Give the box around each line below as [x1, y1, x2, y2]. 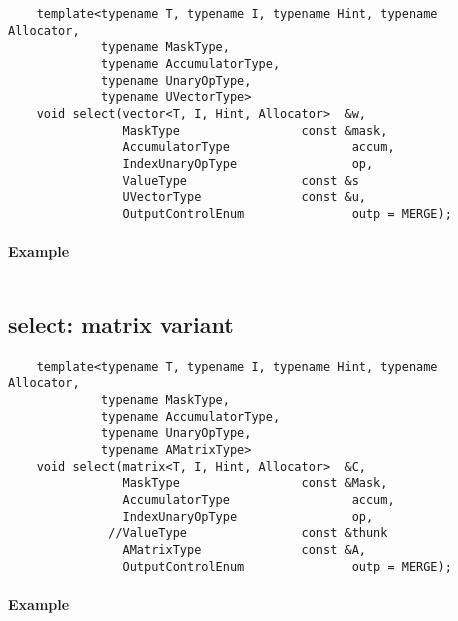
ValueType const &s [122, 173, 359, 188]
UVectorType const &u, [122, 190, 366, 205]
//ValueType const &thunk [108, 526, 388, 541]
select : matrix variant [8, 308, 234, 339]
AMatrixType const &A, [122, 542, 366, 557]
